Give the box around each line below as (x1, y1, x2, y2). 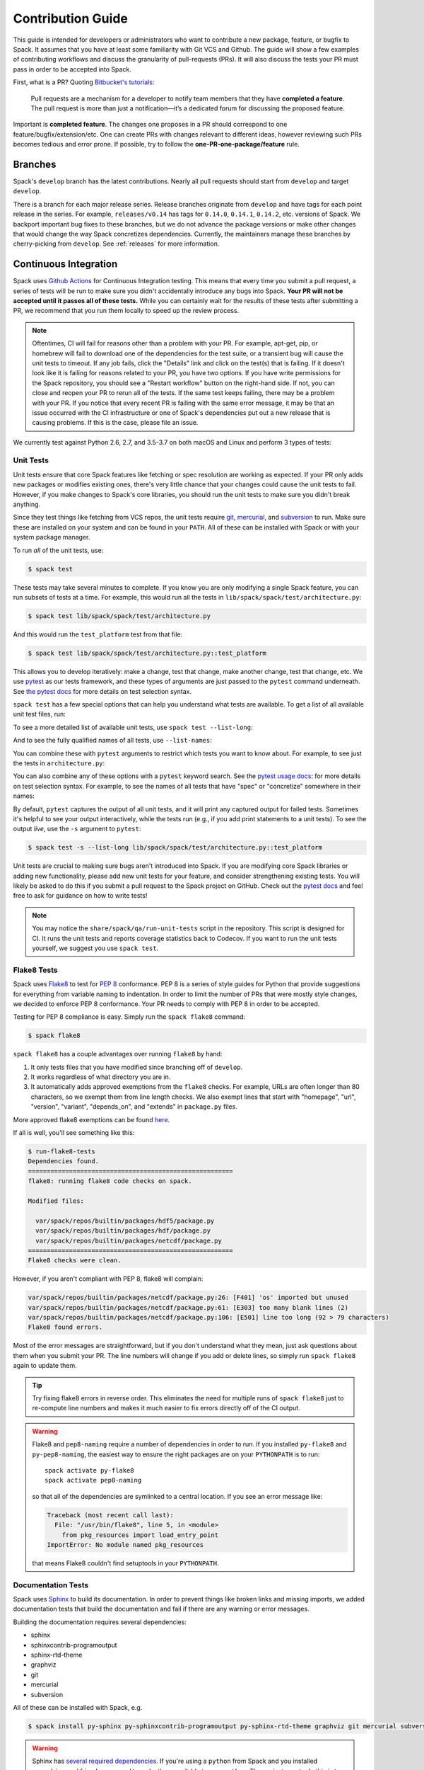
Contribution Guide (13, 11, 129, 26)
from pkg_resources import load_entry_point (61, 1531, 219, 1539)
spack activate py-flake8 (45, 1466, 134, 1474)
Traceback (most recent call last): (47, 1511, 175, 1519)
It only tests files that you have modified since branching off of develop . (30, 1063, 243, 1071)
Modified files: (28, 1197, 85, 1205)
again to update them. (13, 1361, 77, 1370)
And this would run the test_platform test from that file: (13, 630, 183, 639)
